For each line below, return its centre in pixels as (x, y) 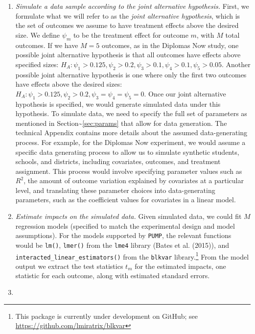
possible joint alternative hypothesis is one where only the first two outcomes (131, 74)
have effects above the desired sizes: (69, 84)
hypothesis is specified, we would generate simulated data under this (118, 104)
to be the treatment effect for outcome (131, 35)
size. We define (38, 35)
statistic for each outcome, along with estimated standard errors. (113, 275)
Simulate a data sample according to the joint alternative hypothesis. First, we (132, 6)
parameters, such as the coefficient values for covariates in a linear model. (126, 200)
